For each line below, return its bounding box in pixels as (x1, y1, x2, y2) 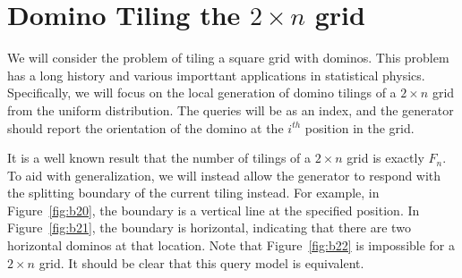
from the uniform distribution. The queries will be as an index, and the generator (7, 100, 454, 119)
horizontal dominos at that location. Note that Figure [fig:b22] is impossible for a (7, 236, 456, 255)
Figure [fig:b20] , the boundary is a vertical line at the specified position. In (7, 200, 420, 219)
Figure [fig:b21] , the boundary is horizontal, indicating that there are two (7, 218, 411, 237)
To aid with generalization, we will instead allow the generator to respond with (7, 165, 441, 184)
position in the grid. (304, 118, 415, 137)
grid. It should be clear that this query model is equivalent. (38, 253, 364, 272)
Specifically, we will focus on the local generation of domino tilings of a (7, 83, 397, 102)
